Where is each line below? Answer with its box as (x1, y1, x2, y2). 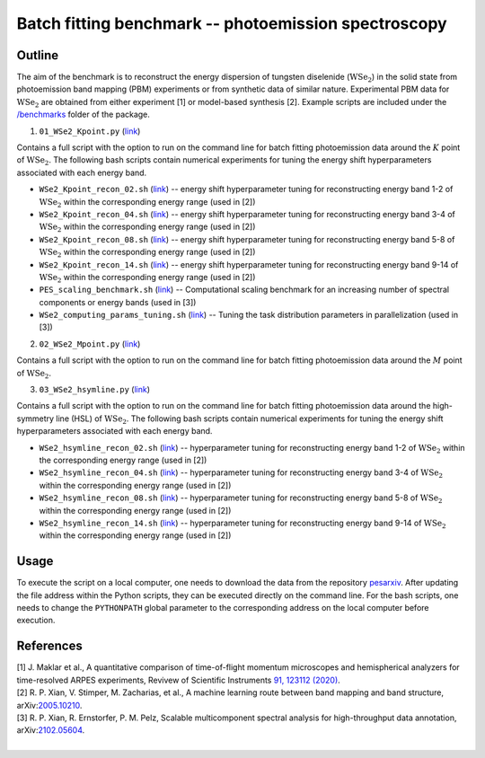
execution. (16, 615, 56, 626)
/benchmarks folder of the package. (16, 109, 150, 120)
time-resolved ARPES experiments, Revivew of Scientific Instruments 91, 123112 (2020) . (16, 674, 340, 685)
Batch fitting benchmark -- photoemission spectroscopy (16, 13, 448, 33)
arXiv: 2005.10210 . (16, 700, 83, 710)
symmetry (16, 413, 54, 424)
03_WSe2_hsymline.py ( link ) (39, 384, 151, 395)
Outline (16, 48, 58, 63)
